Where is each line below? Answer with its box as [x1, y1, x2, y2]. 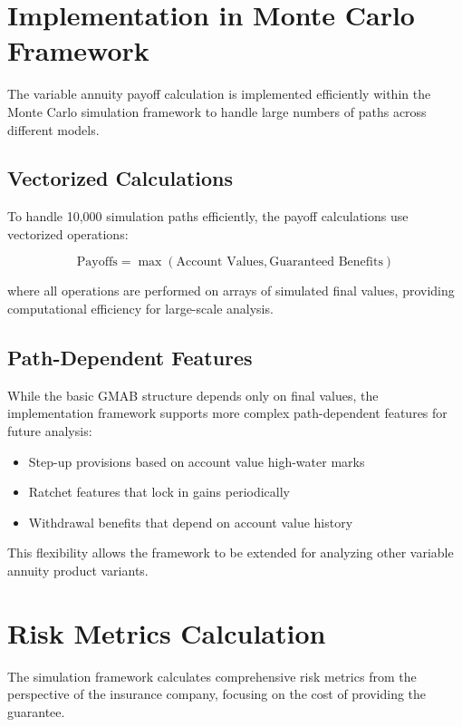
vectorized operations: [7, 224, 129, 243]
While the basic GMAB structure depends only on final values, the [7, 385, 379, 404]
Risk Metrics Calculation [7, 614, 326, 651]
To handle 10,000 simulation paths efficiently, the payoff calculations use [7, 207, 409, 226]
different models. [7, 120, 100, 139]
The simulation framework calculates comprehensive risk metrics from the [7, 666, 417, 685]
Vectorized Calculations [7, 164, 233, 192]
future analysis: [7, 422, 92, 441]
